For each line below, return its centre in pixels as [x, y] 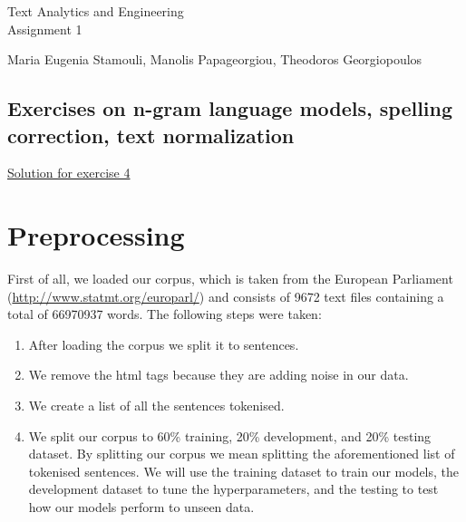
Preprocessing [96, 235]
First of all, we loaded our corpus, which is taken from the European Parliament [230, 279]
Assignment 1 [45, 29]
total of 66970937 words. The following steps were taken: [165, 314]
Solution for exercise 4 [69, 173]
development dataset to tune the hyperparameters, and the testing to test [233, 489]
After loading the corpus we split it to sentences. [164, 344]
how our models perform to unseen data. [141, 507]
